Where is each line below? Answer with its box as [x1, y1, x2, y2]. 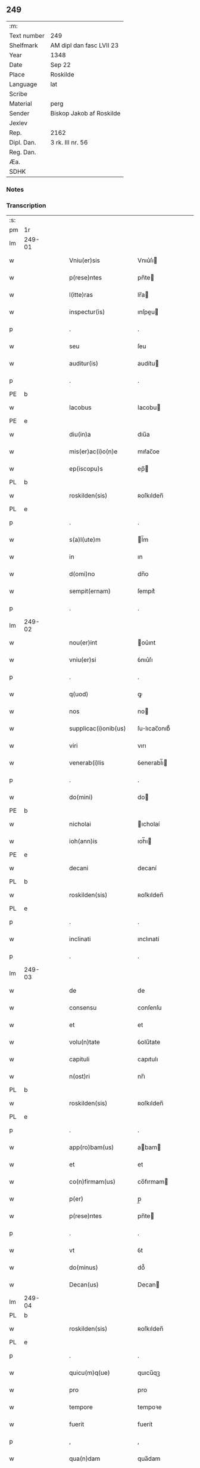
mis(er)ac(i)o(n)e [69, 447, 118, 456]
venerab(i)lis [69, 758, 105, 767]
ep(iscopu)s [69, 465, 103, 473]
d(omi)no [69, 570, 95, 578]
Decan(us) [69, 1280, 99, 1289]
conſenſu [137, 1003, 162, 1012]
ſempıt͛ [137, 587, 155, 595]
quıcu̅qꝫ [137, 1369, 161, 1377]
